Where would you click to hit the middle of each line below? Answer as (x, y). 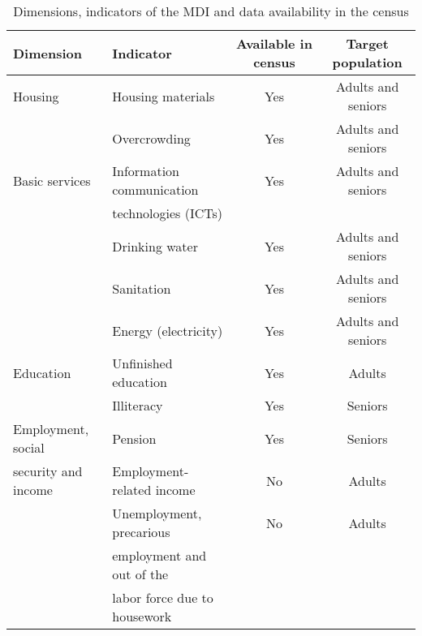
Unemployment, (157, 513)
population (367, 62)
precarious (141, 532)
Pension (134, 438)
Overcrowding (151, 138)
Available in (274, 43)
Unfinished (142, 363)
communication (155, 189)
